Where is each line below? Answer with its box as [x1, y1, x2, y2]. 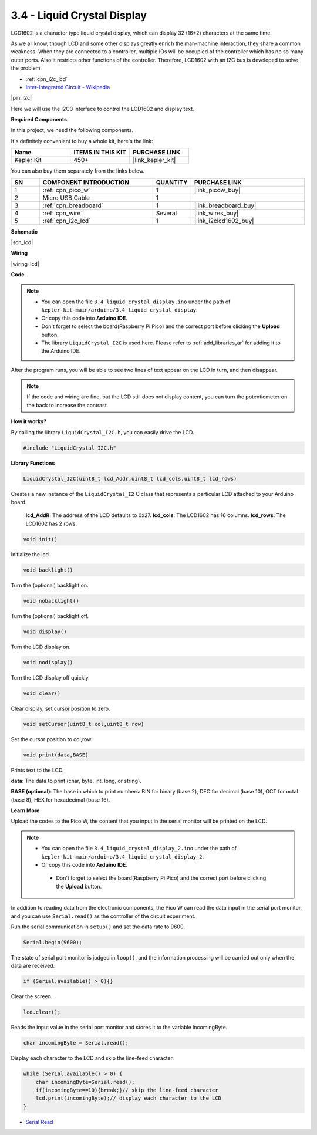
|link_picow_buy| [194, 185, 241, 194]
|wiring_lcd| [11, 260, 39, 267]
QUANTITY [156, 178, 188, 186]
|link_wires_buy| [194, 209, 239, 217]
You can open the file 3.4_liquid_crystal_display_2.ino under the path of [41, 845, 237, 852]
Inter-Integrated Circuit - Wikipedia [25, 83, 110, 90]
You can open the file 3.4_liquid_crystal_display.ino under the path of [41, 298, 231, 305]
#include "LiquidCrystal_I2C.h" [23, 444, 117, 451]
